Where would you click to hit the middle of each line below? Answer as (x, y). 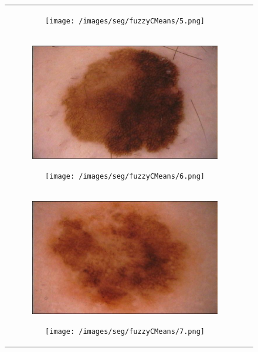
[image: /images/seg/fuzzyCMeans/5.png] (125, 21)
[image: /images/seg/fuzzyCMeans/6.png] (125, 176)
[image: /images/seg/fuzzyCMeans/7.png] (125, 331)
